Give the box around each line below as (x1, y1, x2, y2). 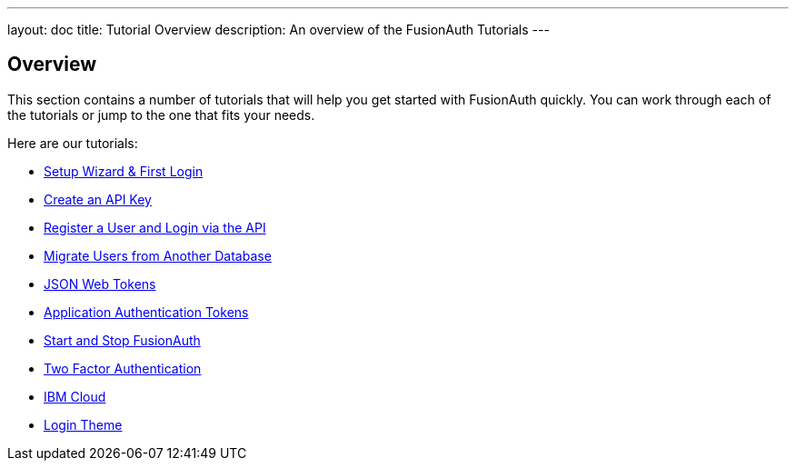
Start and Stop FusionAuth (44, 332, 201, 348)
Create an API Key (44, 191, 152, 207)
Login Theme (44, 416, 123, 433)
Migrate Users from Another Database (44, 247, 272, 264)
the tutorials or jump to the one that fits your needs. (7, 106, 315, 123)
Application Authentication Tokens (44, 304, 249, 320)
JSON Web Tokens (44, 275, 156, 292)
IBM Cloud (44, 388, 106, 404)
